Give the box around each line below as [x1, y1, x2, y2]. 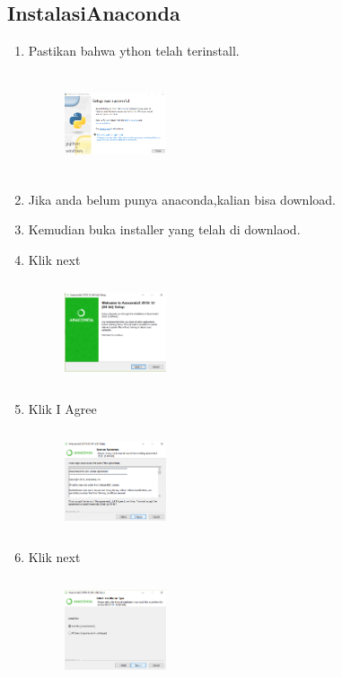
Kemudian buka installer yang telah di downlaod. [28, 220, 301, 239]
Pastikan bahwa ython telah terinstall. [28, 41, 240, 60]
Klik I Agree [28, 399, 97, 418]
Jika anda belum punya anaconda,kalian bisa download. [28, 189, 336, 208]
